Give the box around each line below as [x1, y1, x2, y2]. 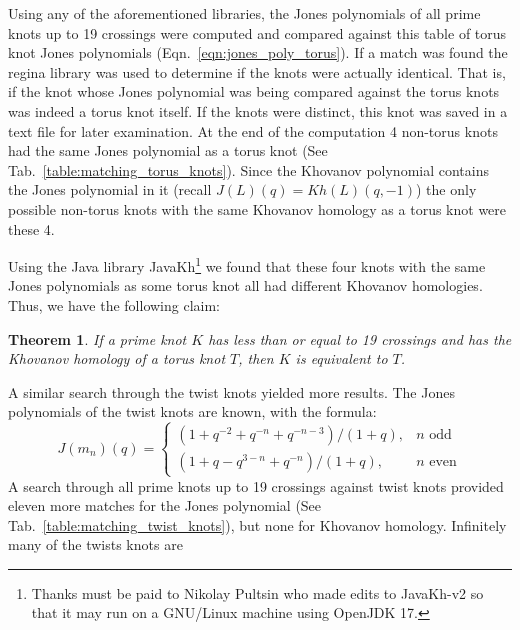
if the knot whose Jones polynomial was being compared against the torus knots [8, 81, 500, 102]
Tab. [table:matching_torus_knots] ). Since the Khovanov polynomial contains [8, 159, 490, 180]
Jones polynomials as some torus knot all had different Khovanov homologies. [8, 275, 483, 296]
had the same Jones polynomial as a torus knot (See [8, 140, 328, 161]
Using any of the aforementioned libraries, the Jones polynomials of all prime [8, 3, 481, 23]
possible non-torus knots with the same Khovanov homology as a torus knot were [8, 198, 507, 219]
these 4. [8, 218, 55, 239]
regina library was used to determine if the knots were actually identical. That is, [8, 61, 506, 82]
